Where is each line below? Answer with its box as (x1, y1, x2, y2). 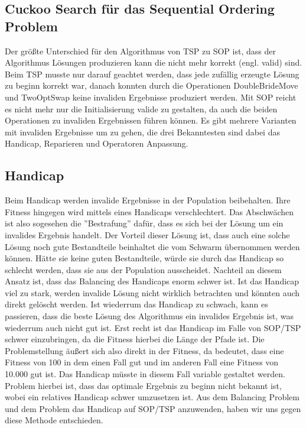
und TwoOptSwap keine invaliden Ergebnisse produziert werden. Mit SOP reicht (5, 90, 297, 103)
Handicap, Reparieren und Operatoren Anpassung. (5, 137, 188, 150)
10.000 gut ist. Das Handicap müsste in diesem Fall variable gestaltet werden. (5, 368, 285, 380)
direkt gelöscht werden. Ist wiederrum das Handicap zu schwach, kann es (5, 298, 268, 310)
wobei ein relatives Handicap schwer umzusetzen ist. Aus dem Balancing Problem (5, 391, 300, 403)
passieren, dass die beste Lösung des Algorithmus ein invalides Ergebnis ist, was (5, 310, 294, 322)
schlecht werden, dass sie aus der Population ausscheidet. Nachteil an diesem (5, 263, 282, 275)
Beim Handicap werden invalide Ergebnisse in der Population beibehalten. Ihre (5, 194, 291, 206)
